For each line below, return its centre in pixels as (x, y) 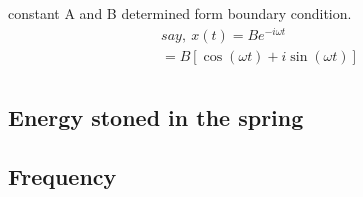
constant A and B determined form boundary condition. (180, 13)
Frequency (62, 175)
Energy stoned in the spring (156, 117)
